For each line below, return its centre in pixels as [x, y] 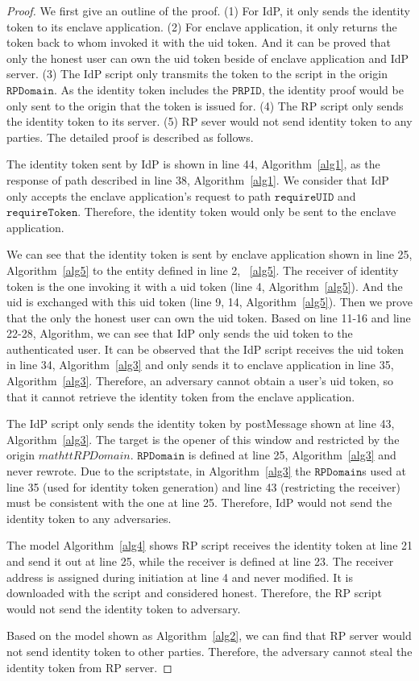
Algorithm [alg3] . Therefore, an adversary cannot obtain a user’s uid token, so [200, 381]
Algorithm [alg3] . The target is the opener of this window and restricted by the [203, 439]
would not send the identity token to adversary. [124, 608]
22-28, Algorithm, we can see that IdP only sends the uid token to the [180, 333]
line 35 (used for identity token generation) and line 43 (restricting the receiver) [203, 486]
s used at [384, 471]
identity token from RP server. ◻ [89, 667]
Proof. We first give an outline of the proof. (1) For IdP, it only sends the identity [208, 10]
